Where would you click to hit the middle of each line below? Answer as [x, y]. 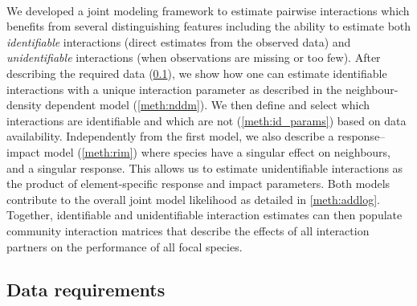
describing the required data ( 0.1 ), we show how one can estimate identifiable [197, 73]
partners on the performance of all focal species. [125, 246]
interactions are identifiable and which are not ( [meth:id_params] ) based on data [206, 120]
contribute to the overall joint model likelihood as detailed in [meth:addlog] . [193, 199]
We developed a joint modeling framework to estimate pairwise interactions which [208, 10]
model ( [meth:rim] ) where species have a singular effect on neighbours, [217, 151]
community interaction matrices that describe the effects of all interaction [188, 230]
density [24, 105]
